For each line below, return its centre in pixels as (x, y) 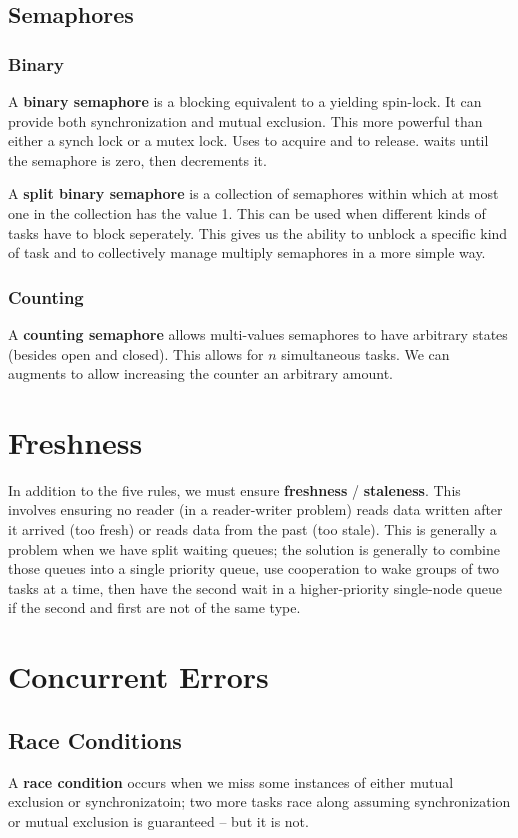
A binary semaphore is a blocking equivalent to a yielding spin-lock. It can (245, 101)
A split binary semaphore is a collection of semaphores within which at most (253, 193)
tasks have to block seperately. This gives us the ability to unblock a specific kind (258, 232)
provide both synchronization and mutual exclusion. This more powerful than (245, 120)
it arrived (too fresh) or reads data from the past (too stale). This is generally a (252, 529)
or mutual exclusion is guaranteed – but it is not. (158, 820)
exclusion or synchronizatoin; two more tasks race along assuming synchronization (259, 801)
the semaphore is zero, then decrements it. (137, 159)
